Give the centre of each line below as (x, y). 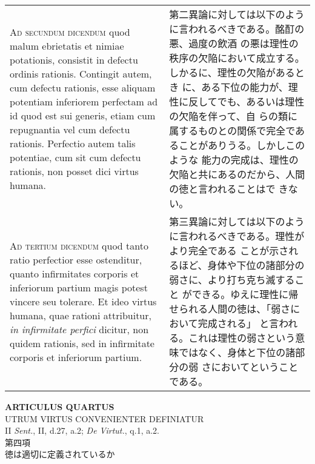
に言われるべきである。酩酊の (237, 29)
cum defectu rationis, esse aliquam (83, 88)
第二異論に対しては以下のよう (237, 14)
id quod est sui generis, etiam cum (83, 115)
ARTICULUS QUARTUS (60, 406)
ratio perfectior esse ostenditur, (76, 259)
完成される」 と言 (238, 323)
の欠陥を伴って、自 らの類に (234, 116)
